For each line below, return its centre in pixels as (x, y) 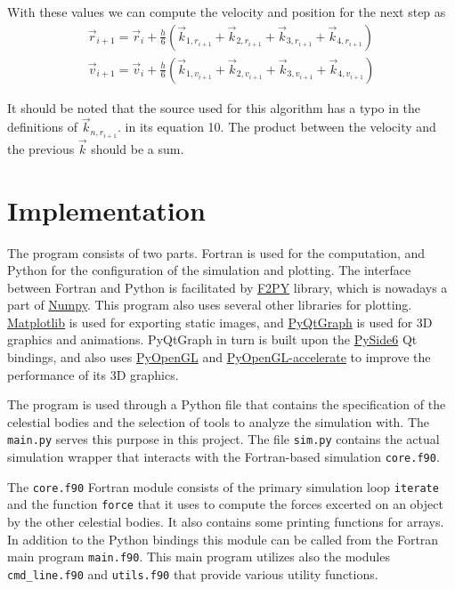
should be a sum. (138, 148)
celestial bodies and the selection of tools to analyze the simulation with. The (219, 421)
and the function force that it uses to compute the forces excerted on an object (225, 504)
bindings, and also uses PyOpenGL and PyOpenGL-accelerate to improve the (219, 357)
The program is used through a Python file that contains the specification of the (227, 404)
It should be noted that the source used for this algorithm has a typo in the (214, 107)
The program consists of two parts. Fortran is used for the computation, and (216, 252)
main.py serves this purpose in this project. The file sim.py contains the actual (223, 439)
